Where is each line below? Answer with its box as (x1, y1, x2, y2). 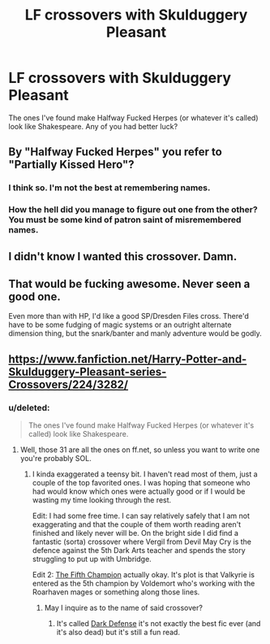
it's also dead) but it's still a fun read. (56, 628, 181, 637)
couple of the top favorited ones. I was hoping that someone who (32, 478, 251, 488)
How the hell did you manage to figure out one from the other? (8, 204, 258, 215)
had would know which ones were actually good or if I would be (32, 486, 246, 497)
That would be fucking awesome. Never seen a (8, 276, 251, 290)
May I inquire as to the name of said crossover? (44, 603, 203, 613)
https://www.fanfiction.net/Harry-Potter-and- (8, 352, 247, 366)
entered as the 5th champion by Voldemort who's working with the (32, 579, 255, 589)
